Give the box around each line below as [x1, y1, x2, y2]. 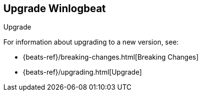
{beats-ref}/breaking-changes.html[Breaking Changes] [23, 53, 199, 62]
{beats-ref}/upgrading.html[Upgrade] [23, 68, 142, 77]
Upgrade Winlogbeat [3, 2, 106, 15]
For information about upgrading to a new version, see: [3, 38, 179, 47]
